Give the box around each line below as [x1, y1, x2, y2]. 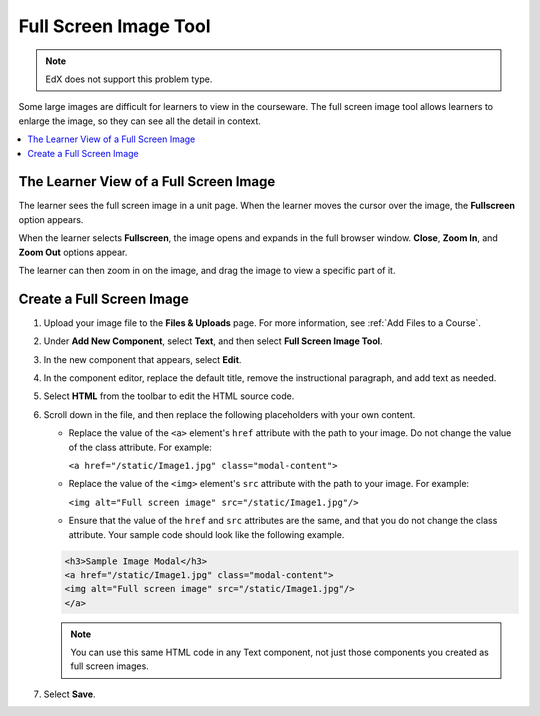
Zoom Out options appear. [18, 246, 128, 258]
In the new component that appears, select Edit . [43, 353, 242, 365]
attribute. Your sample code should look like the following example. [68, 528, 345, 540]
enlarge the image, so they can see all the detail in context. [18, 115, 262, 127]
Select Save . [43, 688, 96, 700]
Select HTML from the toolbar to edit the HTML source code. [43, 390, 295, 402]
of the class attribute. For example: [68, 441, 212, 453]
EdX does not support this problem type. [45, 73, 213, 85]
